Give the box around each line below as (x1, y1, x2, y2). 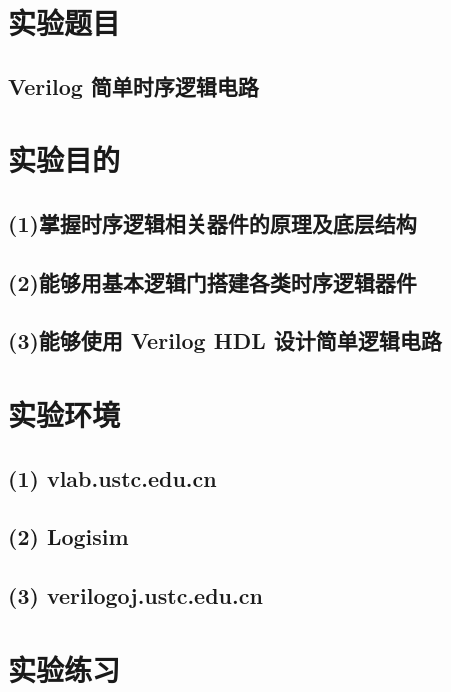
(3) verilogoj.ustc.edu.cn (8, 580, 263, 611)
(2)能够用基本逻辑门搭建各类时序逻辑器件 (8, 266, 417, 297)
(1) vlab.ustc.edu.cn (8, 462, 217, 493)
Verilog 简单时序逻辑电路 (8, 70, 259, 101)
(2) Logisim (8, 521, 129, 552)
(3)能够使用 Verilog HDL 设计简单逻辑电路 (8, 325, 442, 356)
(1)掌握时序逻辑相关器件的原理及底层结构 (8, 207, 417, 238)
